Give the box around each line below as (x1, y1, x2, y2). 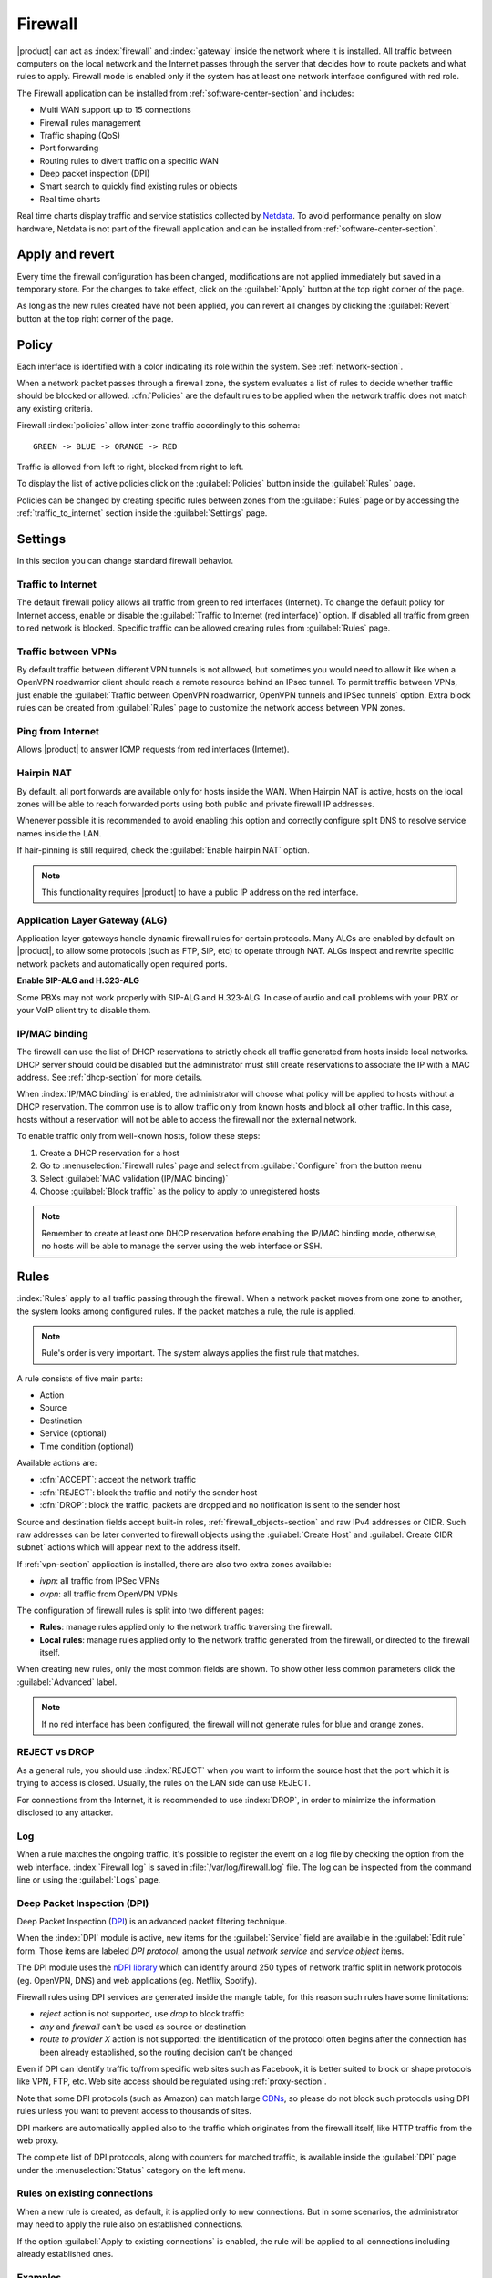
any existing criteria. (16, 403, 93, 414)
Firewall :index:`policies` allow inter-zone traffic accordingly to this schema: (16, 420, 301, 431)
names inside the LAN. (16, 827, 102, 838)
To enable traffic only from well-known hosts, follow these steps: (16, 1131, 261, 1142)
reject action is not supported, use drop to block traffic (39, 2008, 245, 2019)
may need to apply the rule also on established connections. (16, 2219, 243, 2230)
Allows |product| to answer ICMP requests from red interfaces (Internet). (16, 744, 290, 755)
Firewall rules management (39, 117, 141, 128)
